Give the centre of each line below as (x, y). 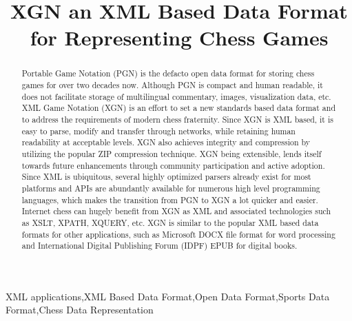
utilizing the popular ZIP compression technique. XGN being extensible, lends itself (172, 153)
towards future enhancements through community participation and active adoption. (173, 165)
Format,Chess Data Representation (80, 310)
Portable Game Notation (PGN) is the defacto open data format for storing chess (168, 73)
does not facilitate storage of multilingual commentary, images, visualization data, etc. (176, 96)
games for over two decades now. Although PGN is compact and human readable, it (172, 85)
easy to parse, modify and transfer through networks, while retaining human (158, 131)
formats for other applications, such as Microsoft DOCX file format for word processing (178, 234)
